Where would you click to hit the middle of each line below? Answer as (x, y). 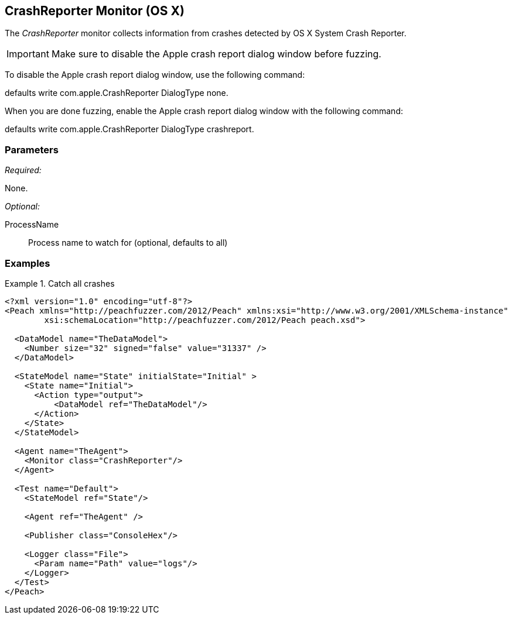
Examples (28, 263)
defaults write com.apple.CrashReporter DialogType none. (117, 93)
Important (28, 54)
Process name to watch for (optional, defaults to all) (128, 243)
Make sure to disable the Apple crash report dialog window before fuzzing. (216, 54)
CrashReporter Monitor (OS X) (95, 11)
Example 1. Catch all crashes (60, 283)
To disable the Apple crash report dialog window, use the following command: (155, 75)
